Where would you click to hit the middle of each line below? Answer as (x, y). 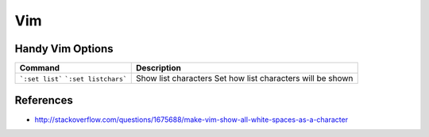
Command (39, 68)
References (44, 100)
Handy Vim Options (64, 49)
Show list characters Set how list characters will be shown (245, 78)
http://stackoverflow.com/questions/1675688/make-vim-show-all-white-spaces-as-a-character (191, 120)
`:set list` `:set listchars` (73, 79)
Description (159, 68)
